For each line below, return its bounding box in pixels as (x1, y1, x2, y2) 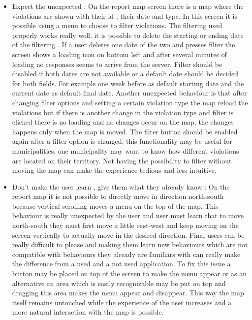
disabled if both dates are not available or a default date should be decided (12, 68, 239, 79)
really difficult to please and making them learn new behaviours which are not (12, 239, 248, 250)
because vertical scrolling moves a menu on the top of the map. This (12, 200, 219, 211)
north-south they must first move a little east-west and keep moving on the (12, 220, 239, 230)
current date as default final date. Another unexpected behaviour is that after (12, 88, 247, 98)
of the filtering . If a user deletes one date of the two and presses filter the (12, 39, 235, 50)
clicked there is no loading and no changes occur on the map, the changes (12, 117, 234, 127)
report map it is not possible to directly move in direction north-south (12, 191, 224, 201)
